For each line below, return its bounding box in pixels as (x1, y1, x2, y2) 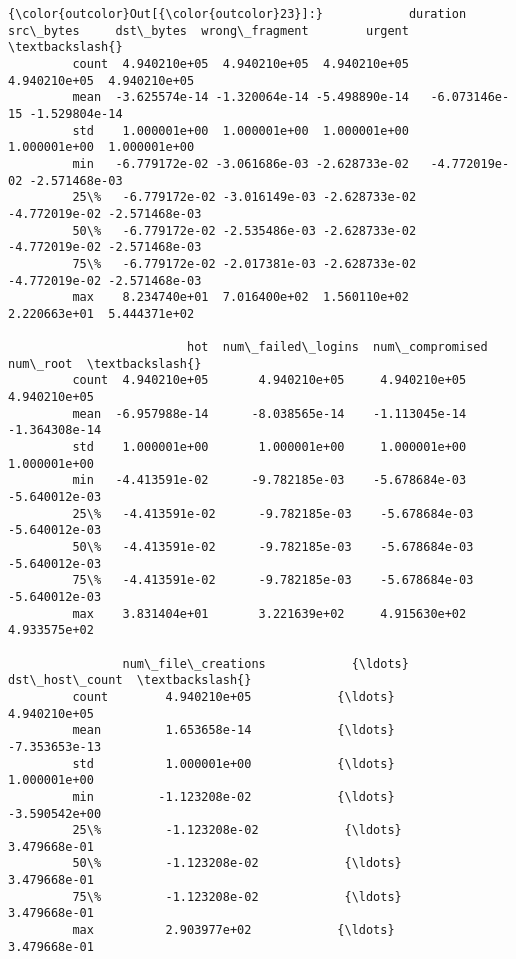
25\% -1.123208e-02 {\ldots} (72, 823, 402, 838)
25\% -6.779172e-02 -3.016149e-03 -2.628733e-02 (72, 190, 417, 205)
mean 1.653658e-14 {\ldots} (72, 723, 395, 738)
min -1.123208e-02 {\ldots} (72, 789, 395, 804)
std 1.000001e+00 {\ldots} (72, 756, 395, 771)
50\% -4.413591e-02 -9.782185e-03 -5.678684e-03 (72, 540, 474, 554)
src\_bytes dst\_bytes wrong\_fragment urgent (8, 23, 409, 38)
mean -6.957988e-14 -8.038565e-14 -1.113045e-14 (72, 406, 467, 421)
